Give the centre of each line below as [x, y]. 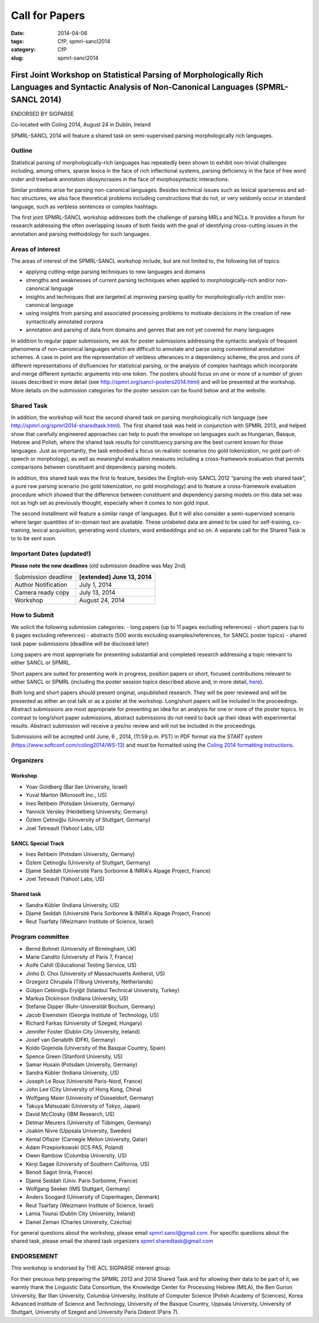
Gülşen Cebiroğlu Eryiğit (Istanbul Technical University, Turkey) [103, 990]
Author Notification [41, 585]
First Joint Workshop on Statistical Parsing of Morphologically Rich [137, 75]
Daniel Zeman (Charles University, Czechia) [79, 1222]
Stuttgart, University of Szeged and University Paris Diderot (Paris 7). [95, 1312]
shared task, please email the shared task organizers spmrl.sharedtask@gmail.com [112, 1241]
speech [20, 459]
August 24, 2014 [102, 600]
